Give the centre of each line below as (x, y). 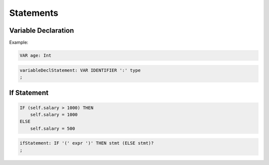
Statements (34, 13)
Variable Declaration (42, 30)
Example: (19, 43)
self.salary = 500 (53, 128)
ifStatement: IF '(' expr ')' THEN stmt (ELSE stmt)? (87, 143)
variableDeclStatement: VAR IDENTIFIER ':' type (80, 70)
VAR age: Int (36, 55)
